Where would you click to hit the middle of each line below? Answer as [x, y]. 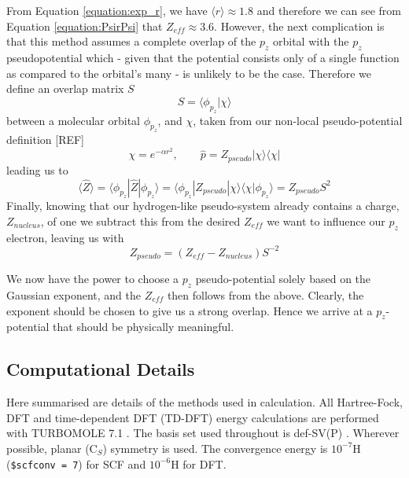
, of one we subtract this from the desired [140, 221]
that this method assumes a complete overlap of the [131, 41]
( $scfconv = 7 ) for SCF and [76, 463]
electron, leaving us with [65, 237]
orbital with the [311, 41]
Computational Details [101, 369]
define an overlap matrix [65, 88]
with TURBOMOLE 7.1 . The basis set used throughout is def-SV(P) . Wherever [203, 433]
